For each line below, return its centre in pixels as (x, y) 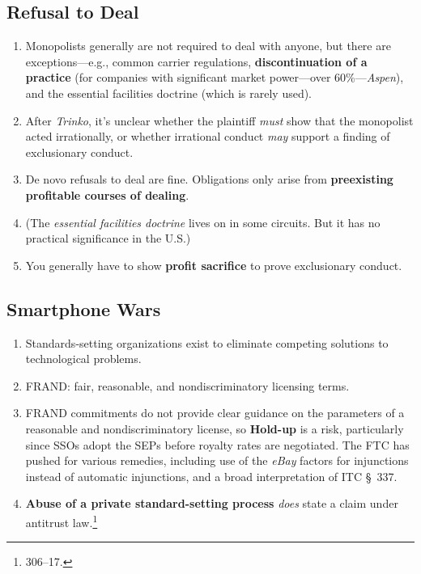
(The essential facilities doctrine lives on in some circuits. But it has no (203, 222)
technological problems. (83, 359)
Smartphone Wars (84, 308)
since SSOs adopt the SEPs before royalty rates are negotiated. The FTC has (217, 444)
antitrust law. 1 (62, 521)
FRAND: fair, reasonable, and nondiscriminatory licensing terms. (187, 385)
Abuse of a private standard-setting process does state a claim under (212, 503)
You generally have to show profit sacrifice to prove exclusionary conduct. (214, 265)
